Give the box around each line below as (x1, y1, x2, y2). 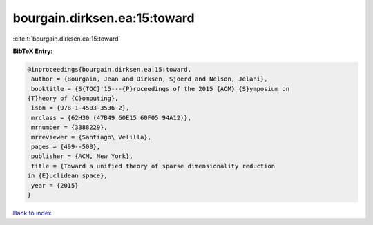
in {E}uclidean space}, (27, 172, 108, 179)
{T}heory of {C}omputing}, (27, 95, 119, 103)
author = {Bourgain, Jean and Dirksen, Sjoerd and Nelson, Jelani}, (31, 75, 268, 83)
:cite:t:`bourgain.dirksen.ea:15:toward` (12, 35, 121, 43)
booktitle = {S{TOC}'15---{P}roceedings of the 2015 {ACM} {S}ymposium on (31, 85, 290, 92)
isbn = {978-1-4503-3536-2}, (31, 104, 130, 112)
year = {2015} (31, 182, 79, 189)
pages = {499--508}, (31, 143, 101, 151)
